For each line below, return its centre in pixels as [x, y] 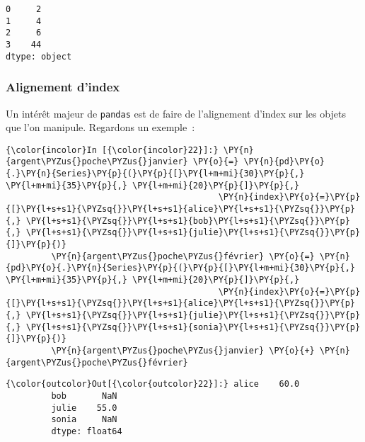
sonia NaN [84, 420]
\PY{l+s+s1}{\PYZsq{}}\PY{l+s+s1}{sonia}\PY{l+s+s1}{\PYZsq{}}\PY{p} [193, 327]
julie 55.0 [84, 408]
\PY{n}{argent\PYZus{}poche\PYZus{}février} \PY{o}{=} [183, 256]
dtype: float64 [87, 431]
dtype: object [39, 56]
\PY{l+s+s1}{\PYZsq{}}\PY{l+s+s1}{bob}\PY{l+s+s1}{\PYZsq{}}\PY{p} [188, 221]
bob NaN [84, 396]
